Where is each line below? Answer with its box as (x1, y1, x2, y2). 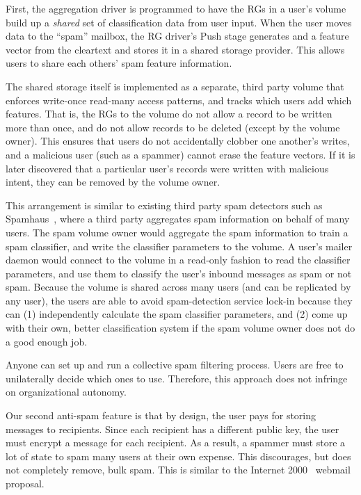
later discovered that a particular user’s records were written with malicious (6, 161, 329, 175)
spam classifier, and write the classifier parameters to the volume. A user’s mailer (6, 238, 353, 253)
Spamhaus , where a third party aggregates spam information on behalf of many (6, 211, 350, 226)
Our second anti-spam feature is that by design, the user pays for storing (6, 408, 316, 423)
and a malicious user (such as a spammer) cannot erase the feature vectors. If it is (6, 147, 355, 161)
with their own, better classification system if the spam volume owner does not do (6, 320, 355, 335)
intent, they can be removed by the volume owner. (6, 175, 220, 189)
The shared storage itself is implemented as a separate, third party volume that (6, 79, 344, 93)
